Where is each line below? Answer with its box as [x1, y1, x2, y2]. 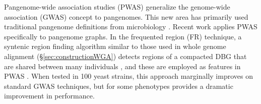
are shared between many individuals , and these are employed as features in [4, 61, 241, 71]
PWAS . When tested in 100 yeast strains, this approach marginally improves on [4, 71, 253, 81]
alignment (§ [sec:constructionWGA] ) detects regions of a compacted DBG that [4, 50, 247, 61]
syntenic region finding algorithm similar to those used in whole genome [4, 41, 226, 51]
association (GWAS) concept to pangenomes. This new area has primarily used [4, 11, 248, 22]
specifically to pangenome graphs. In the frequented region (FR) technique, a [4, 31, 242, 41]
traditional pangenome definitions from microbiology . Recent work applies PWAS [4, 21, 257, 32]
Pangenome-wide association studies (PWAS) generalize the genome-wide [4, 2, 230, 12]
